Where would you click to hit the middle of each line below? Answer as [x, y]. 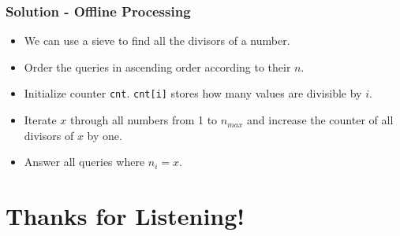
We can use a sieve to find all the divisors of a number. [157, 41]
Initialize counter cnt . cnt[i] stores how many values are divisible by [193, 93]
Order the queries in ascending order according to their [157, 66]
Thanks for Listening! [125, 216]
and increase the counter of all [320, 120]
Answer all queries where [84, 162]
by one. [105, 135]
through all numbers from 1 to [144, 120]
